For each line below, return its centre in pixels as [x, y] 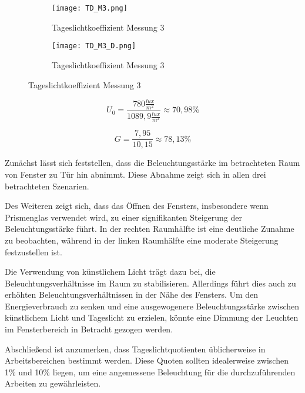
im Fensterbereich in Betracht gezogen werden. [89, 329]
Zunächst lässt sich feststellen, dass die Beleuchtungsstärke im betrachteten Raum [152, 163]
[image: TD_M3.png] [90, 8]
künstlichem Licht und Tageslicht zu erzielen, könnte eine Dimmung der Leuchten [152, 317]
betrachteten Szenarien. [47, 186]
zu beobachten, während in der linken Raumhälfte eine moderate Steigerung [142, 240]
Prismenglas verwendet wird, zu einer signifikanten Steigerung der [123, 217]
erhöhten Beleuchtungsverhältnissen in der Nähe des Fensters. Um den [132, 294]
